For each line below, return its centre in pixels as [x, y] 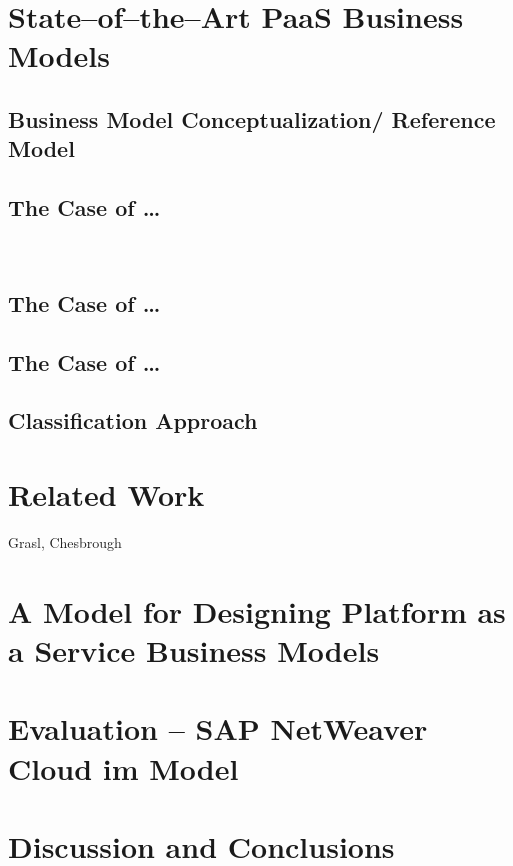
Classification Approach [133, 420]
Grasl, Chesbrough [65, 542]
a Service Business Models [194, 649]
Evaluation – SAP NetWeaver [218, 728]
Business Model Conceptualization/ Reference [252, 118]
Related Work [106, 494]
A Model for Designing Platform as [257, 610]
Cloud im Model [123, 767]
